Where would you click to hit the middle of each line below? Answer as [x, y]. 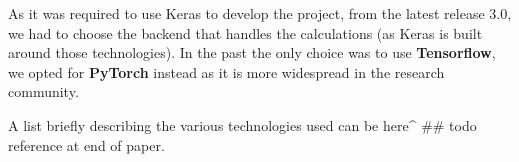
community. [43, 91]
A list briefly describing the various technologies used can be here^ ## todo [242, 124]
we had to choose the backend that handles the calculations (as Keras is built [245, 32]
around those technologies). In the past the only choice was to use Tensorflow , [252, 52]
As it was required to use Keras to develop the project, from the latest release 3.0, [260, 13]
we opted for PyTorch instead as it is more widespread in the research [226, 71]
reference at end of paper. [86, 144]
